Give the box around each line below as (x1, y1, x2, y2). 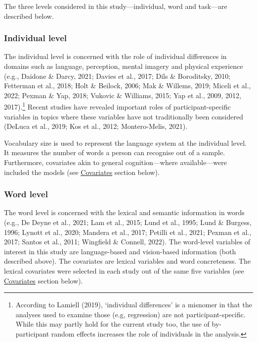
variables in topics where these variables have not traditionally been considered (4, 111, 243, 121)
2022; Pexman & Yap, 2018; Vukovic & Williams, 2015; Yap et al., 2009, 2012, (4, 90, 241, 100)
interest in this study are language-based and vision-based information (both (4, 246, 236, 256)
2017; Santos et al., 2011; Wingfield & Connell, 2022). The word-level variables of (4, 236, 251, 247)
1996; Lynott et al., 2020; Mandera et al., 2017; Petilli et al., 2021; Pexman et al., (4, 227, 252, 237)
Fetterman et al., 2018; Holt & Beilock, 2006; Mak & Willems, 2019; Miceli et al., (4, 80, 251, 91)
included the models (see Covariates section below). (4, 167, 160, 177)
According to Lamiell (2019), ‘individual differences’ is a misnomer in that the (15, 299, 252, 310)
